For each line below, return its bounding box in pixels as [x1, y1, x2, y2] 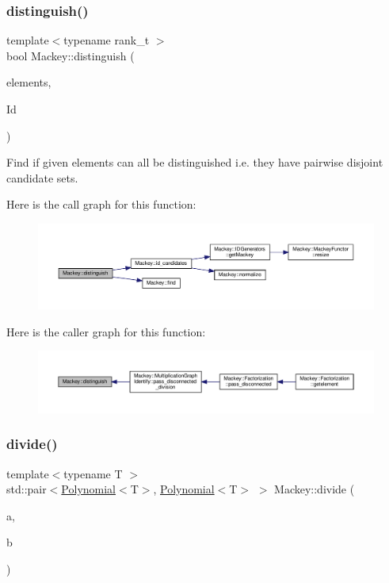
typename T [63, 465, 123, 481]
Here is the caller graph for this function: [6, 323, 206, 339]
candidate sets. [6, 169, 78, 186]
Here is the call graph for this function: [6, 196, 196, 213]
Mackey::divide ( [274, 481, 355, 497]
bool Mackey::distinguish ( [6, 47, 135, 63]
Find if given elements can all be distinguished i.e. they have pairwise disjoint [6, 154, 383, 171]
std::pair [6, 481, 47, 497]
